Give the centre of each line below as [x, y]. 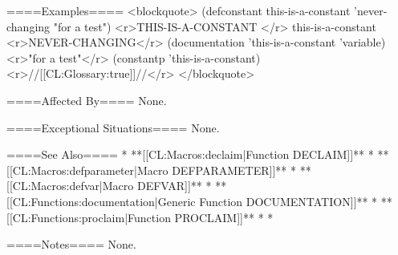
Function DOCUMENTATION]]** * [288, 201]
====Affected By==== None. [87, 100]
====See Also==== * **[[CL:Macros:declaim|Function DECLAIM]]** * [190, 154]
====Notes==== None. [71, 244]
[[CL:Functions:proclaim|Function [89, 217]
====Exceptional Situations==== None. [113, 127]
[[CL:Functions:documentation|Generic [101, 201]
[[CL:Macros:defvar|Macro [70, 186]
